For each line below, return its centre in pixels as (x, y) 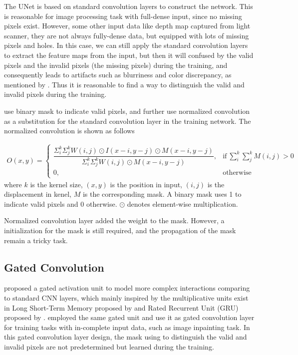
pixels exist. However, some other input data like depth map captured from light (127, 26)
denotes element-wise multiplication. (182, 203)
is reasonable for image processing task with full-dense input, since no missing (123, 16)
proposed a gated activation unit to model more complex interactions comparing (127, 288)
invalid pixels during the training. (55, 94)
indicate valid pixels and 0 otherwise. (61, 203)
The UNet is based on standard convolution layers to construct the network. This (129, 6)
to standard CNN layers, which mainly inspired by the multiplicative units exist (126, 298)
